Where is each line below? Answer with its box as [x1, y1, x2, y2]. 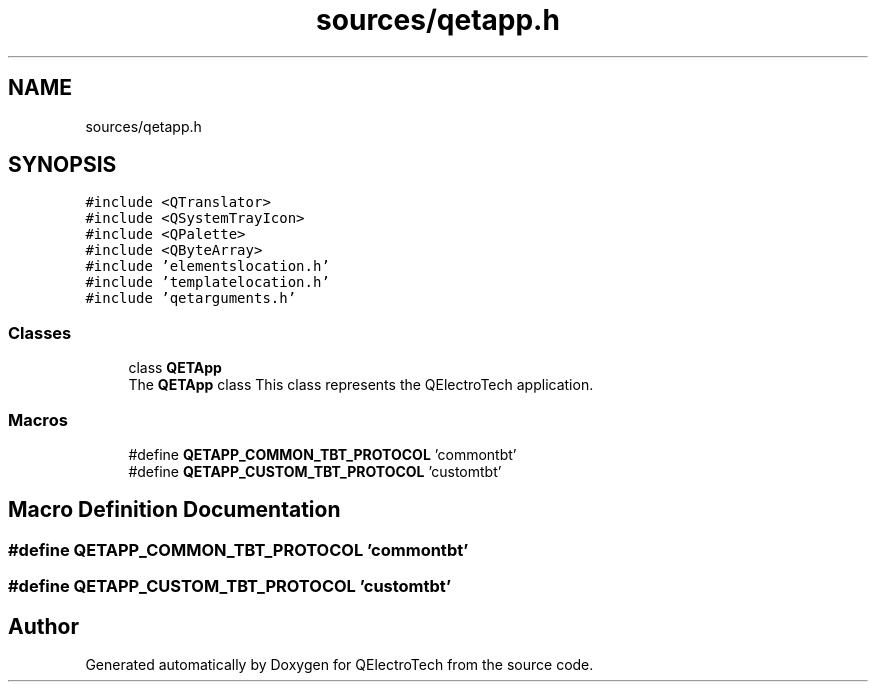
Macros [8, 409, 68, 430]
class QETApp [128, 359, 222, 377]
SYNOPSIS [8, 152, 117, 178]
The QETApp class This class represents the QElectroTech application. [128, 376, 594, 394]
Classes [8, 322, 72, 343]
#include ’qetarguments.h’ [85, 290, 297, 307]
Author [8, 613, 79, 639]
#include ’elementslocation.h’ [85, 258, 330, 275]
